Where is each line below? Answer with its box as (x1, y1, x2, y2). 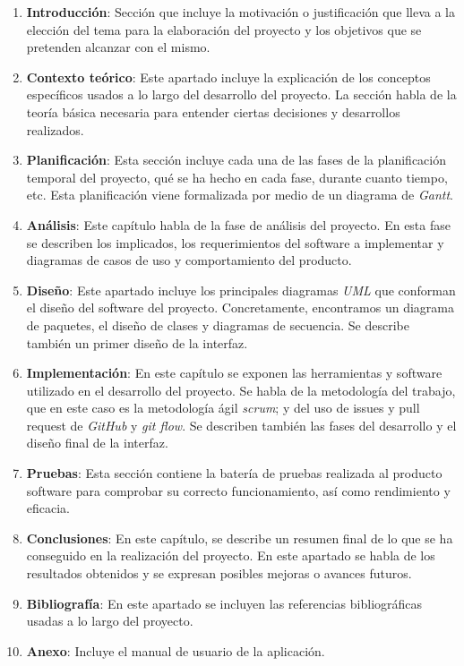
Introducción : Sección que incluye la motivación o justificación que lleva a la (26, 3, 456, 21)
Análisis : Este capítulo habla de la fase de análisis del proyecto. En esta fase (26, 215, 451, 234)
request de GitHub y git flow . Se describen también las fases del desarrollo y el (26, 415, 457, 434)
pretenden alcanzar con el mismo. (26, 38, 211, 56)
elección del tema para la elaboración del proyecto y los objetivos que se (26, 20, 422, 38)
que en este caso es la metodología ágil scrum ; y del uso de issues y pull (26, 398, 420, 417)
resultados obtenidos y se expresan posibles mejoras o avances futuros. (26, 564, 412, 583)
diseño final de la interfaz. (26, 433, 168, 452)
